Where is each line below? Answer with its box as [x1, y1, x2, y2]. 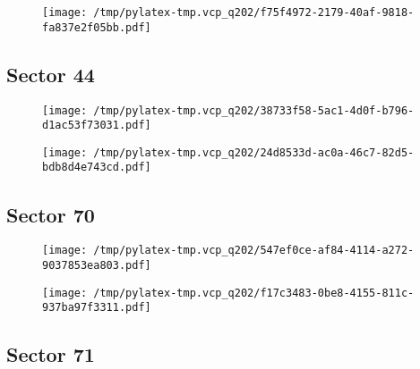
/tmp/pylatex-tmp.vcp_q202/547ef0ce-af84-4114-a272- [93, 244, 415, 257]
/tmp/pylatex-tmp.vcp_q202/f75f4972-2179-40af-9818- [93, 6, 415, 19]
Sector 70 [6, 200, 95, 228]
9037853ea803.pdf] [42, 259, 151, 272]
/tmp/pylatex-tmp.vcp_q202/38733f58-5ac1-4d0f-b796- [93, 104, 415, 117]
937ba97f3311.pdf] [42, 301, 151, 314]
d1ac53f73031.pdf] [42, 119, 151, 132]
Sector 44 [6, 60, 95, 88]
